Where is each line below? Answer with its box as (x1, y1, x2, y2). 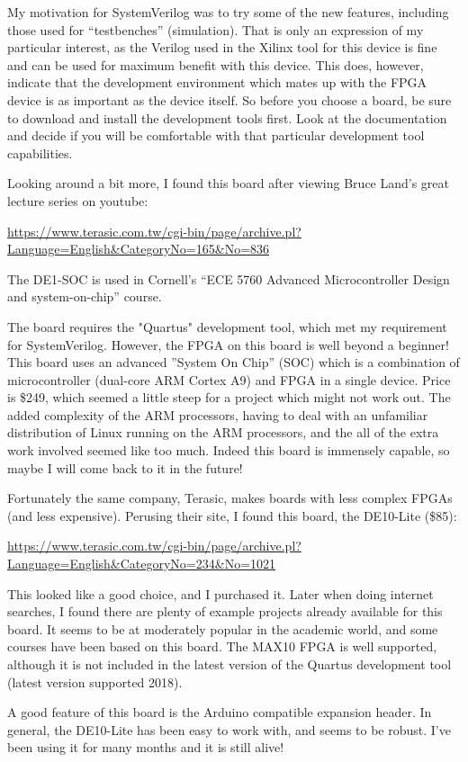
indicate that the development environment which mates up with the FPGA (7, 73, 427, 92)
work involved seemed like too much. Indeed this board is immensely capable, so (7, 441, 450, 460)
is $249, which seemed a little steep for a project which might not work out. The (7, 388, 451, 407)
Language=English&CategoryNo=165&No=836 (7, 239, 270, 258)
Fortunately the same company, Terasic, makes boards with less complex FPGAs (7, 489, 453, 507)
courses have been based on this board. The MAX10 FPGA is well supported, (7, 637, 437, 656)
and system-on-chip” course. (7, 287, 162, 306)
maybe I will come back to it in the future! (7, 458, 243, 477)
